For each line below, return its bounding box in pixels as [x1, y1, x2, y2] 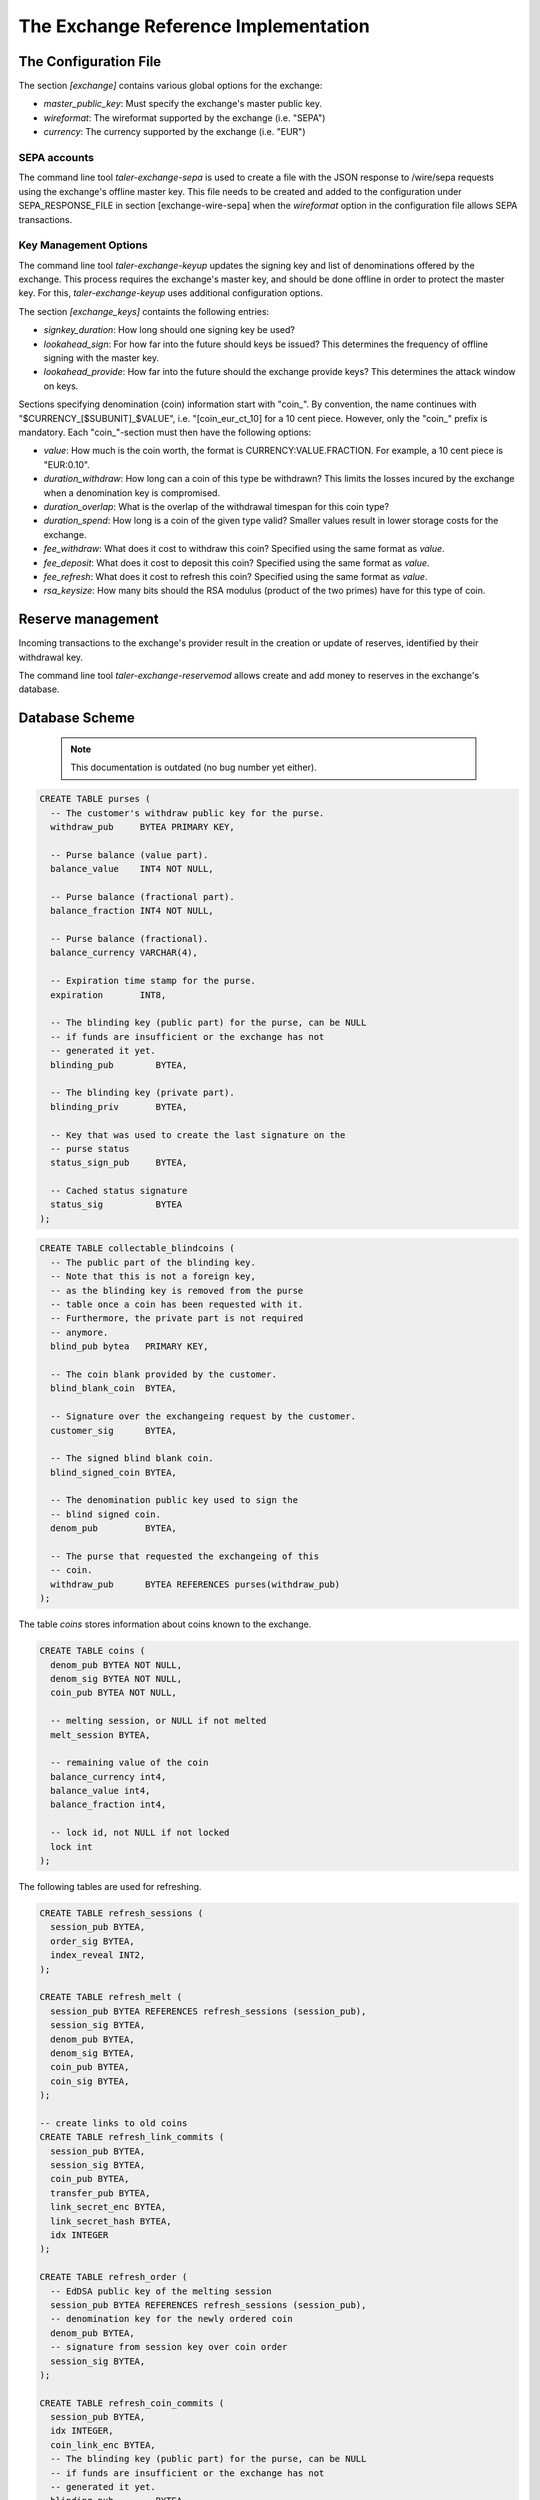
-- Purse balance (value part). [50, 849, 209, 860]
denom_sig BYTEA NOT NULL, [50, 1673, 183, 1684]
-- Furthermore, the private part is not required [50, 1313, 304, 1324]
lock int [50, 1841, 93, 1852]
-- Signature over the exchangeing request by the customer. [50, 1411, 357, 1422]
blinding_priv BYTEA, [50, 1101, 188, 1112]
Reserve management [18, 611, 159, 628]
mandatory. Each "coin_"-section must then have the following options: [18, 426, 312, 438]
